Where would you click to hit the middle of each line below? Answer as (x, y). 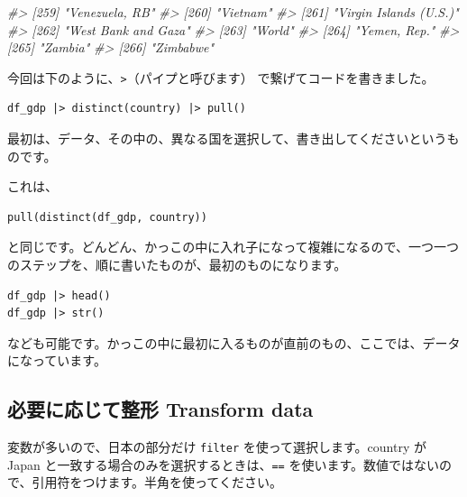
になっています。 (57, 360)
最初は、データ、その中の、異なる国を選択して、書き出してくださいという (227, 138)
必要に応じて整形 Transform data (160, 409)
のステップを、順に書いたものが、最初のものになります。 (177, 264)
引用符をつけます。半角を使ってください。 (157, 482)
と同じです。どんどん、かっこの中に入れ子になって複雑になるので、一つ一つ (233, 247)
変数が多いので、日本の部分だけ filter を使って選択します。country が (217, 447)
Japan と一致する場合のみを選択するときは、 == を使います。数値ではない (224, 464)
